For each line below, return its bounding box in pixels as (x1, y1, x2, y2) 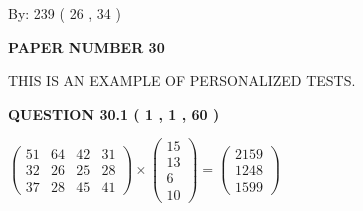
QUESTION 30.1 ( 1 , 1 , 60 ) (8, 103, 220, 124)
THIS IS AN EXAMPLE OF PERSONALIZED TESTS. (8, 70, 356, 91)
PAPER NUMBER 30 (8, 36, 165, 57)
